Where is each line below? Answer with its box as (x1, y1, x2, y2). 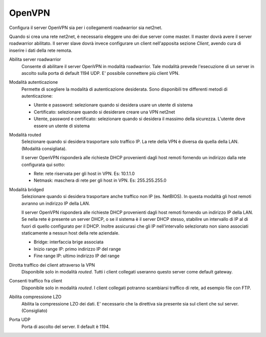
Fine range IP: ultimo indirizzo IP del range (33, 253, 120, 259)
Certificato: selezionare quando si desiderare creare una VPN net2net (33, 109, 175, 115)
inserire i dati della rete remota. (9, 47, 72, 53)
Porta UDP (9, 317, 31, 323)
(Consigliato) (21, 308, 48, 313)
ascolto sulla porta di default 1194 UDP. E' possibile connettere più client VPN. (21, 70, 180, 76)
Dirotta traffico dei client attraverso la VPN (9, 262, 96, 268)
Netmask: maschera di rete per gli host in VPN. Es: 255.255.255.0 (33, 177, 167, 183)
